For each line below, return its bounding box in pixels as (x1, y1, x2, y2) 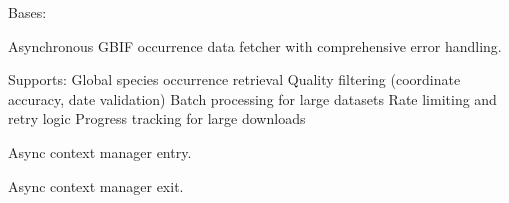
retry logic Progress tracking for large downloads (8, 108, 306, 129)
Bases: (8, 2, 47, 22)
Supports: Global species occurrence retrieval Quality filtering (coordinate (8, 69, 461, 90)
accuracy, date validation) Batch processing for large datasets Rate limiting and (8, 88, 497, 109)
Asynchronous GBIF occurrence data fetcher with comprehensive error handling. (8, 35, 502, 56)
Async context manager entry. (8, 141, 192, 162)
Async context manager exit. (8, 175, 184, 196)
